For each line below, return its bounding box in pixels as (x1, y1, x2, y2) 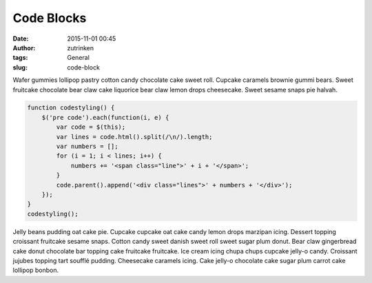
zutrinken (67, 43, 94, 52)
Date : (12, 34, 29, 43)
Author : (12, 43, 36, 52)
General (67, 54, 90, 62)
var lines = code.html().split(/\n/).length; (56, 133, 213, 140)
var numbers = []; (56, 143, 118, 151)
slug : (12, 63, 28, 72)
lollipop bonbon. (12, 266, 59, 275)
